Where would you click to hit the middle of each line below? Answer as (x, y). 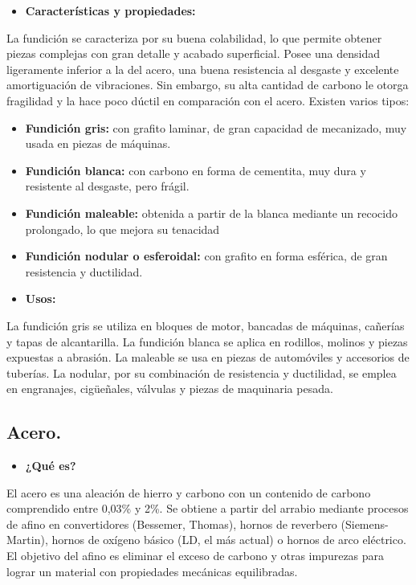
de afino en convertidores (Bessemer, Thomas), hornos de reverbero (172, 524)
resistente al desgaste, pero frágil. (107, 186)
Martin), (27, 540)
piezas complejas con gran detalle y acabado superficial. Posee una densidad (193, 53)
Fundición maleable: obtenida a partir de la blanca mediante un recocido (211, 213)
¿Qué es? (51, 466)
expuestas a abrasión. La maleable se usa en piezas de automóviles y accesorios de (208, 357)
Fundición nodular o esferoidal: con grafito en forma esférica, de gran (206, 256)
